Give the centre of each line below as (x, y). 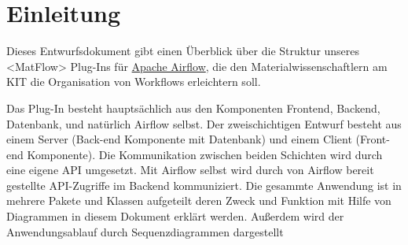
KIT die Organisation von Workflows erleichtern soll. (134, 82)
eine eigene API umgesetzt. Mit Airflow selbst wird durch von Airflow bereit (190, 170)
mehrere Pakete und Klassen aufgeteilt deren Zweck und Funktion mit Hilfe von (199, 200)
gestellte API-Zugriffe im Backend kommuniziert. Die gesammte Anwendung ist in (204, 185)
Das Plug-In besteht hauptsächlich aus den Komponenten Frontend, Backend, (193, 108)
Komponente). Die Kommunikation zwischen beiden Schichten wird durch (205, 154)
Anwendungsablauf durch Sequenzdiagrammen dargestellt (145, 231)
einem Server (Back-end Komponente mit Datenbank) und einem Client (179, 139)
